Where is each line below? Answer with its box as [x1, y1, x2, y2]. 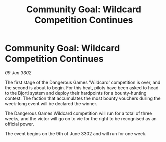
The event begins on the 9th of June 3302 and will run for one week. [5, 130, 147, 136]
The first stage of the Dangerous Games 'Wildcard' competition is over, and [5, 79, 161, 85]
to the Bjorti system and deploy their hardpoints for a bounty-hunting [5, 90, 147, 96]
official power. [5, 121, 34, 127]
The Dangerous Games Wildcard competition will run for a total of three [5, 110, 152, 116]
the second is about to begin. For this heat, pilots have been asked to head [5, 84, 159, 91]
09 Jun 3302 [5, 69, 32, 76]
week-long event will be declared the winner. [5, 100, 97, 106]
